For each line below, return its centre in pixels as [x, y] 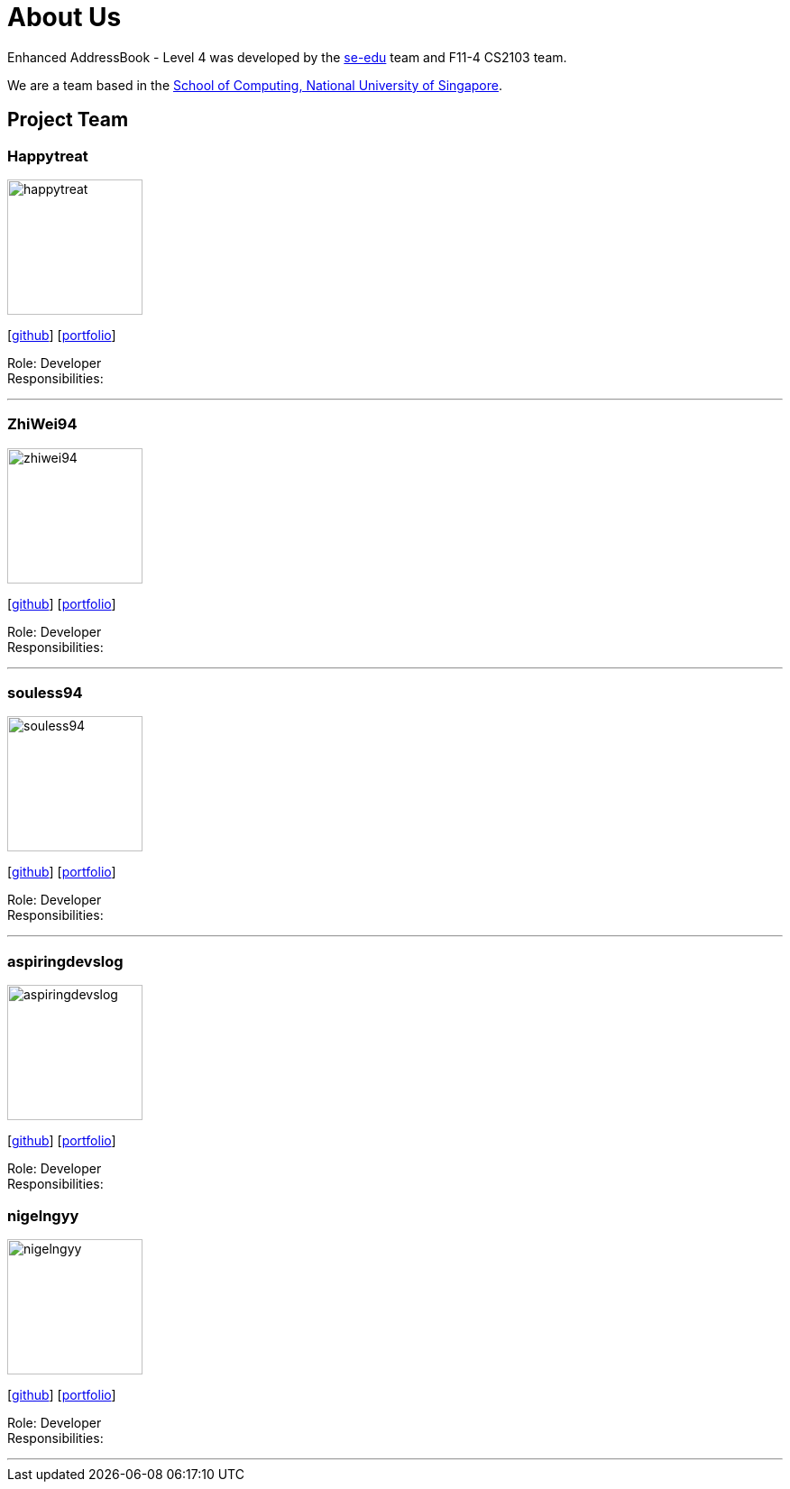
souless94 [45, 693]
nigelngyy [43, 1215]
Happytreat [48, 156]
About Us [64, 17]
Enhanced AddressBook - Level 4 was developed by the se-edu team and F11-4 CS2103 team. [287, 57]
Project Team [68, 120]
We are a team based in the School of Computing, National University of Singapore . [255, 85]
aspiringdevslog [65, 961]
